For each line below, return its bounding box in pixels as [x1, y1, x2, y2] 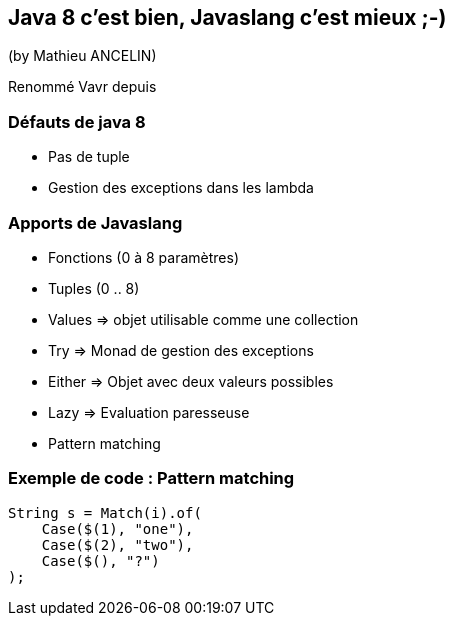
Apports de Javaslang [8, 212, 183, 233]
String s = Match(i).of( [8, 504, 202, 521]
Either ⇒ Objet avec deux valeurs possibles [48, 372, 334, 390]
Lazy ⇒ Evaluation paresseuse [48, 403, 250, 421]
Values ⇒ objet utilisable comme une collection [48, 310, 359, 328]
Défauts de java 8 [8, 111, 146, 132]
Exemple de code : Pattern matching [8, 468, 295, 489]
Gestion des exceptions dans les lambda [48, 179, 314, 197]
